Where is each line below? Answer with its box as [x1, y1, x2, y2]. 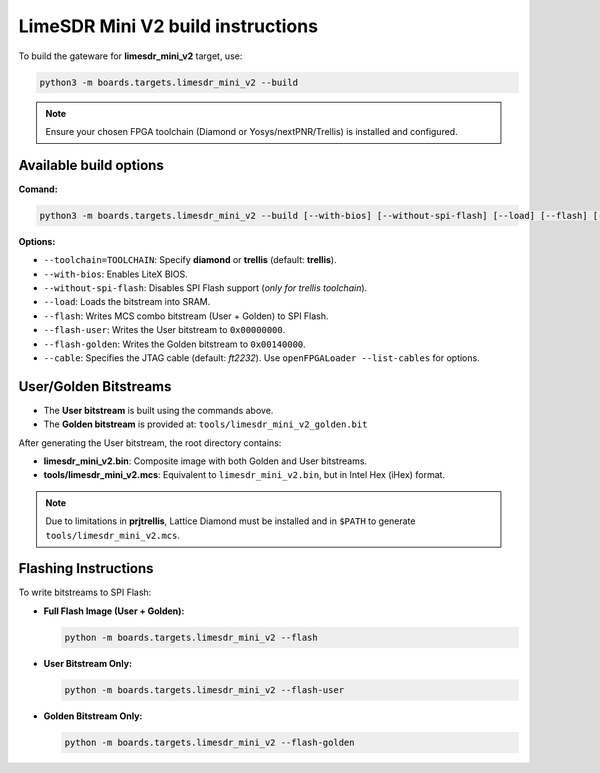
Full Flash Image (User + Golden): [43, 605, 185, 617]
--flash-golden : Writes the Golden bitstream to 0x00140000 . [43, 338, 307, 350]
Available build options [18, 156, 164, 174]
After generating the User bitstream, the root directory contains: [18, 436, 282, 449]
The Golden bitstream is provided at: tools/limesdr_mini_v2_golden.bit [43, 418, 368, 430]
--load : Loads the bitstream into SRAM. [43, 296, 211, 308]
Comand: [18, 183, 59, 195]
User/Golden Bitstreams [18, 378, 172, 395]
